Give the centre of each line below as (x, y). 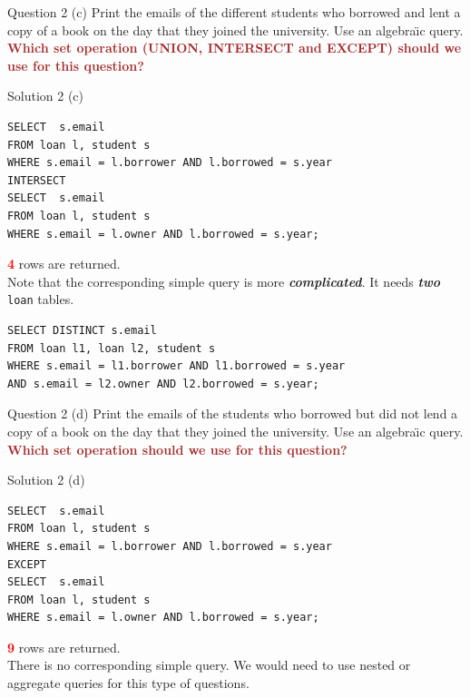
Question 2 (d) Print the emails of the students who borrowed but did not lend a (233, 413)
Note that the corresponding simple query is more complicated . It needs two (224, 281)
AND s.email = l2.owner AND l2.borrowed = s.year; (163, 383)
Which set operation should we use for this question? (177, 449)
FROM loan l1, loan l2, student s (112, 348)
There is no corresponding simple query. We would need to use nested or (209, 665)
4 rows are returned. (64, 264)
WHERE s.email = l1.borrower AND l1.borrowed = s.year (176, 366)
